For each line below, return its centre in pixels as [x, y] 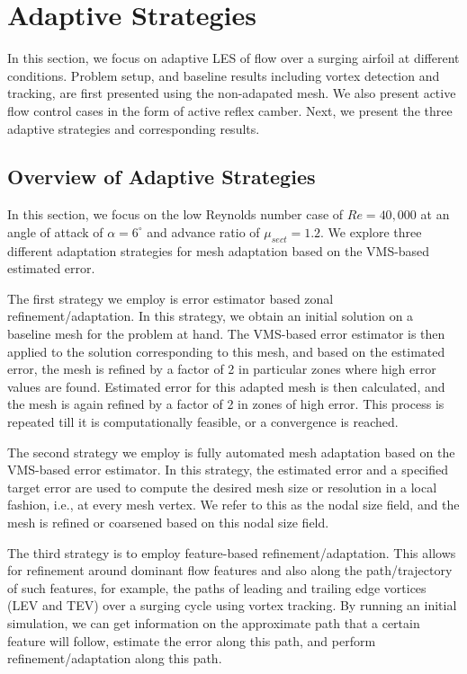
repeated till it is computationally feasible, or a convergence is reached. [203, 422]
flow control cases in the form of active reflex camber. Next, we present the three [230, 110]
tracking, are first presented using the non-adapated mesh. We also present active [232, 93]
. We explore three [371, 231]
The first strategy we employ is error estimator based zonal [171, 298]
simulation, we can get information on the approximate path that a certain [214, 622]
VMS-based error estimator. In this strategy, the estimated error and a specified [228, 470]
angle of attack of [55, 231]
